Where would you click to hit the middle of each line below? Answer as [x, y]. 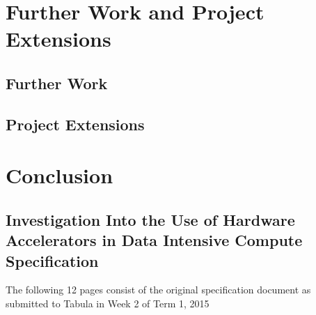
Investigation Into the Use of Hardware [150, 219]
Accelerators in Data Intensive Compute [154, 240]
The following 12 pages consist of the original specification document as [158, 290]
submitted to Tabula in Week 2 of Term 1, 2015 [108, 304]
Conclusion [60, 175]
